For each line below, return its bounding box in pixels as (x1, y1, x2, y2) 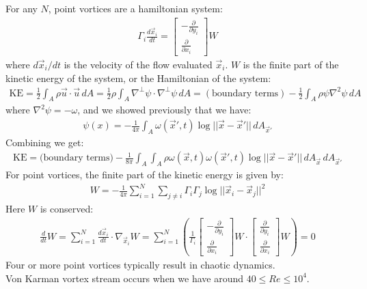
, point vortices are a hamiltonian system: (48, 1, 223, 15)
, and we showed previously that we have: (77, 102, 252, 117)
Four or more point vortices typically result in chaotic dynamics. (5, 258, 275, 272)
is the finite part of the (243, 57, 339, 71)
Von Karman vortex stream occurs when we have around (5, 271, 243, 285)
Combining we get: (5, 135, 84, 149)
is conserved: (40, 202, 94, 216)
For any (5, 1, 38, 15)
